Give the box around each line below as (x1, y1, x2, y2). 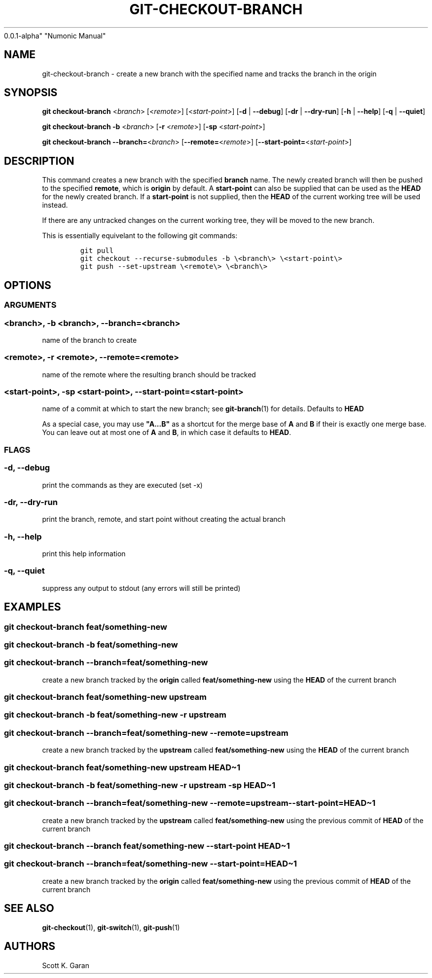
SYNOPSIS (4, 86, 58, 99)
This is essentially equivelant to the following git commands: (42, 231, 238, 240)
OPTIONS (4, 279, 51, 291)
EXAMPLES (4, 601, 61, 614)
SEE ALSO (4, 902, 54, 915)
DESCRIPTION (4, 154, 74, 167)
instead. (42, 201, 68, 210)
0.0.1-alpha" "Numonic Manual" (4, 31, 106, 40)
